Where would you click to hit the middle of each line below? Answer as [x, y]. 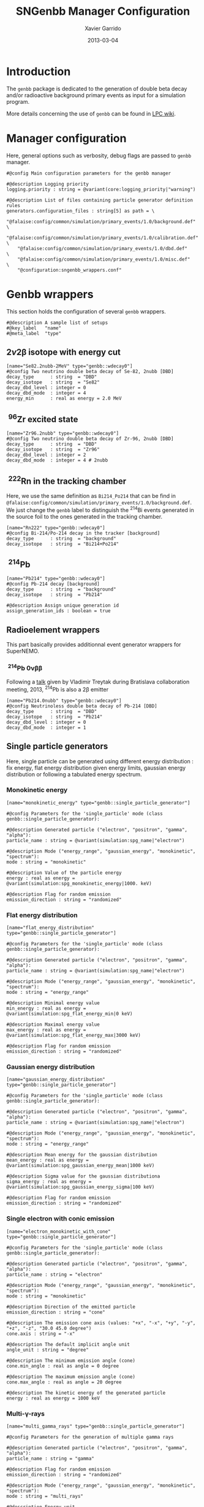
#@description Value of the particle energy [64, 873]
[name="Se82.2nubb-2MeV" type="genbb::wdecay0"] [70, 366]
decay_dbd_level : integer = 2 [46, 455]
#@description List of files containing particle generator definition [100, 200]
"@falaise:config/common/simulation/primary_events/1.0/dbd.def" [103, 248]
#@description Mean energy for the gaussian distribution [82, 1155]
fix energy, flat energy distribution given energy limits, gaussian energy [96, 768]
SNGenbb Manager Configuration [103, 11]
